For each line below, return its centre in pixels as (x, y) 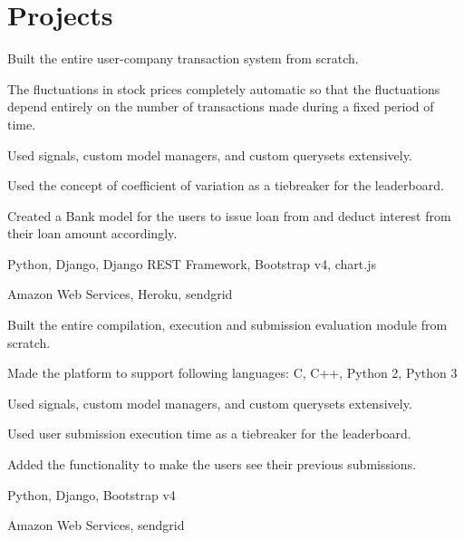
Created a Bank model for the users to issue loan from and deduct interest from (229, 215)
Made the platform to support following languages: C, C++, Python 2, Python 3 (232, 373)
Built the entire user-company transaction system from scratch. (183, 58)
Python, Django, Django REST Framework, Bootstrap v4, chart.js (192, 263)
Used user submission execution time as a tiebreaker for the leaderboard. (209, 434)
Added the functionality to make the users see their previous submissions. (212, 464)
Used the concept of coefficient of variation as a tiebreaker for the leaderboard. (226, 185)
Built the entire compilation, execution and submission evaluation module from (227, 325)
